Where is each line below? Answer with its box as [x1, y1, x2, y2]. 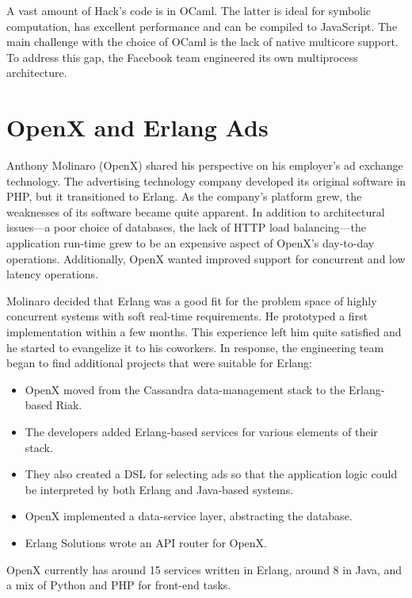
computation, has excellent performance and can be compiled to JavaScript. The [6, 17, 398, 34]
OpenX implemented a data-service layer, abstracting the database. [25, 508, 353, 524]
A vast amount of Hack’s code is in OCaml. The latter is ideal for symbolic [6, 2, 372, 18]
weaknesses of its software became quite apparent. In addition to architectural [6, 203, 385, 220]
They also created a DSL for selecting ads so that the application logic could [25, 466, 398, 482]
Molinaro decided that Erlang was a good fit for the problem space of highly [6, 292, 377, 309]
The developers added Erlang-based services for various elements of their [25, 424, 378, 439]
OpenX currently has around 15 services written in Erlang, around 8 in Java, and [6, 561, 402, 577]
